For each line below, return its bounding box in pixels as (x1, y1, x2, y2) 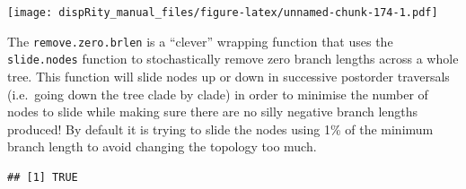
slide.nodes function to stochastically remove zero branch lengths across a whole (7, 49, 459, 68)
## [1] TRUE (7, 170, 78, 184)
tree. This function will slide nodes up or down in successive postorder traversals (7, 66, 450, 85)
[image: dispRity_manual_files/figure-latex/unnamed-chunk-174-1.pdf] (7, 6, 438, 19)
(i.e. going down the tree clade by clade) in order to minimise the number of (7, 84, 428, 103)
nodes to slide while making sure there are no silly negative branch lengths (7, 102, 418, 121)
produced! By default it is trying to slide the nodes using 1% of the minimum (7, 119, 434, 138)
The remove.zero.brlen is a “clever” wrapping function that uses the (7, 31, 393, 50)
